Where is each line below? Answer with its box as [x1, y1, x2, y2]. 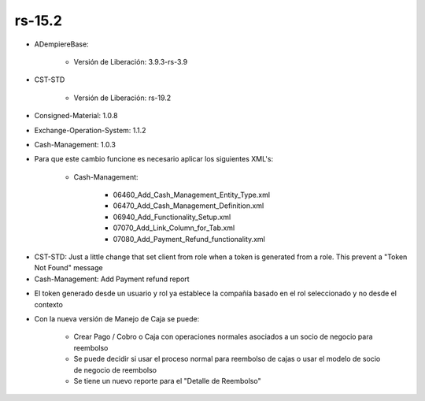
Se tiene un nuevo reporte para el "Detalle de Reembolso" [73, 376, 261, 385]
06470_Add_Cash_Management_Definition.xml [113, 201, 264, 210]
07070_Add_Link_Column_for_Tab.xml [113, 223, 235, 232]
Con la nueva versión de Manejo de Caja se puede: [34, 314, 200, 323]
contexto [34, 299, 63, 309]
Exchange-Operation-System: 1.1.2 [34, 125, 146, 135]
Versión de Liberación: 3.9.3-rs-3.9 [73, 57, 188, 66]
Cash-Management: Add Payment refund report [34, 274, 190, 284]
